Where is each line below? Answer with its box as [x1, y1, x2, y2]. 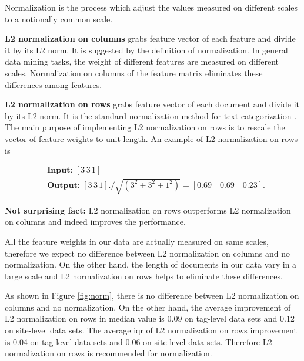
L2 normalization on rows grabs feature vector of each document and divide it [5, 98, 299, 110]
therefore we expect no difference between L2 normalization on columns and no [5, 247, 290, 259]
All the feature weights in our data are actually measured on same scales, [5, 235, 269, 247]
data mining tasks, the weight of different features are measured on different [5, 55, 279, 68]
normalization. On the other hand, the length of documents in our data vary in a [5, 258, 297, 271]
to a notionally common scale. [5, 12, 113, 25]
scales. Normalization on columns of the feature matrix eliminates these [5, 66, 263, 79]
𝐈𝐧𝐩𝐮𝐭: [47, 166, 73, 175]
